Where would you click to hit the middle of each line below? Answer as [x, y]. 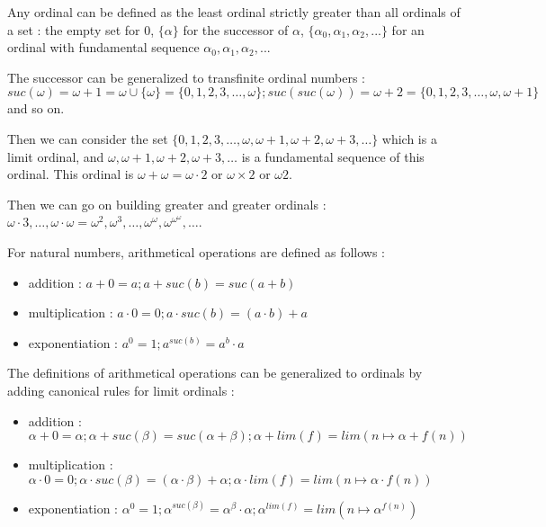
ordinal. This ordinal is [71, 174]
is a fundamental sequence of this [333, 156]
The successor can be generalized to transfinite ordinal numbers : [187, 77]
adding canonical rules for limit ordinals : [121, 390]
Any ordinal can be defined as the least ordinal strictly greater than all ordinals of [234, 12]
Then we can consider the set [88, 138]
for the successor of [236, 29]
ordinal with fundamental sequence [103, 47]
